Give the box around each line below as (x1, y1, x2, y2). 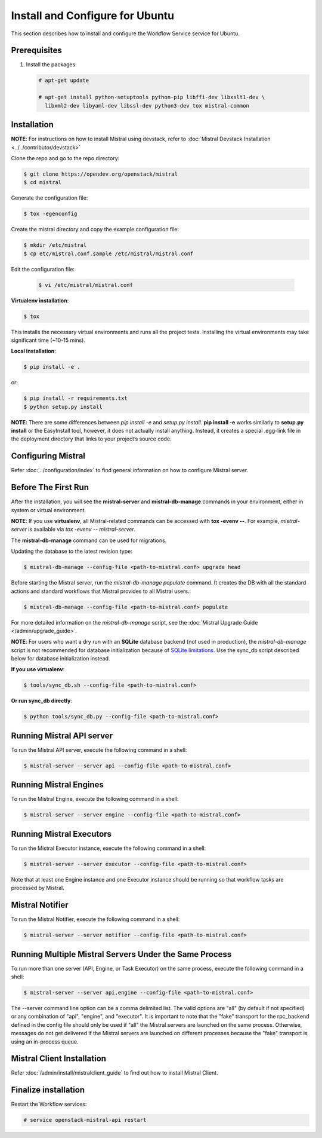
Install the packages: (26, 61, 77, 68)
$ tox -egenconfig (23, 210, 78, 218)
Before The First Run (11, 482, 89, 492)
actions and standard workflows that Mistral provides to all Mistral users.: (11, 588, 191, 595)
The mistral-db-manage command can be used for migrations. (11, 537, 167, 544)
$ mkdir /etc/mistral (23, 242, 87, 249)
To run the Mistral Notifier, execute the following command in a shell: (11, 916, 180, 923)
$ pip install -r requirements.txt (23, 395, 128, 402)
